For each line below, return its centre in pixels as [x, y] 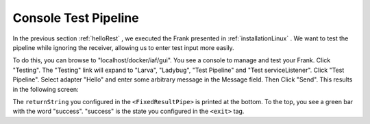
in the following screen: [46, 89]
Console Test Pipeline [76, 18]
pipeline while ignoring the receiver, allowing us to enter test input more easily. [123, 47]
